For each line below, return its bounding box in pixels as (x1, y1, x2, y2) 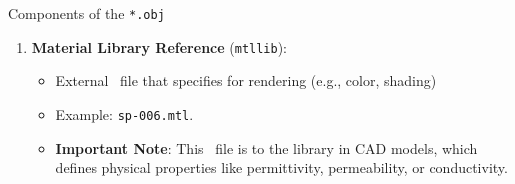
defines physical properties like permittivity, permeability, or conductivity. (55, 157, 508, 178)
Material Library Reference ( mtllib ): (31, 36, 288, 57)
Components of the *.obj (8, 3, 165, 23)
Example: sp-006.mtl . (55, 103, 194, 124)
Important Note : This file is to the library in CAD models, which (55, 137, 478, 158)
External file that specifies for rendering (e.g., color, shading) (55, 70, 437, 91)
